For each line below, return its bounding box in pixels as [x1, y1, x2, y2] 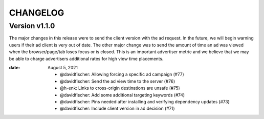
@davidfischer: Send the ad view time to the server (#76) [60, 78, 176, 84]
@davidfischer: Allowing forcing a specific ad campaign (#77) [60, 71, 184, 78]
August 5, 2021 [47, 64, 78, 70]
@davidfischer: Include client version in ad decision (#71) [60, 105, 175, 112]
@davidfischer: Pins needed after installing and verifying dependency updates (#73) [60, 99, 230, 104]
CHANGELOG [9, 7, 65, 18]
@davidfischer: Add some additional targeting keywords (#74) [60, 92, 185, 98]
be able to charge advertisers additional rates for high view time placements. [9, 56, 164, 61]
